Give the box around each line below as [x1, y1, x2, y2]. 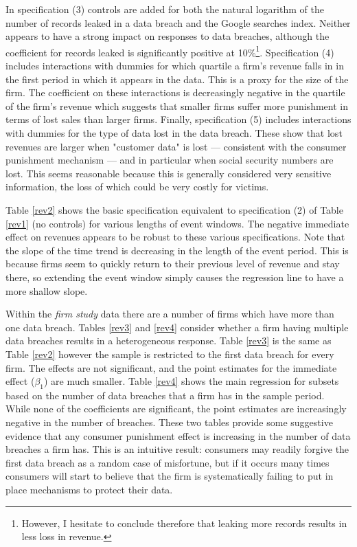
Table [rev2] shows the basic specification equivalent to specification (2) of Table [5, 202, 343, 216]
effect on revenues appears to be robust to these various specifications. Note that [5, 230, 345, 244]
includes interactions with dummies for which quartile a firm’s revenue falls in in [5, 58, 344, 73]
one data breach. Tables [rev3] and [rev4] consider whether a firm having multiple [5, 320, 349, 334]
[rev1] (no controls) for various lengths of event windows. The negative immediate [5, 216, 349, 230]
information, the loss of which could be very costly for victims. [5, 179, 269, 194]
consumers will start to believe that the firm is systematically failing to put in [5, 469, 334, 483]
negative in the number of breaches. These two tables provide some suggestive [5, 415, 333, 429]
